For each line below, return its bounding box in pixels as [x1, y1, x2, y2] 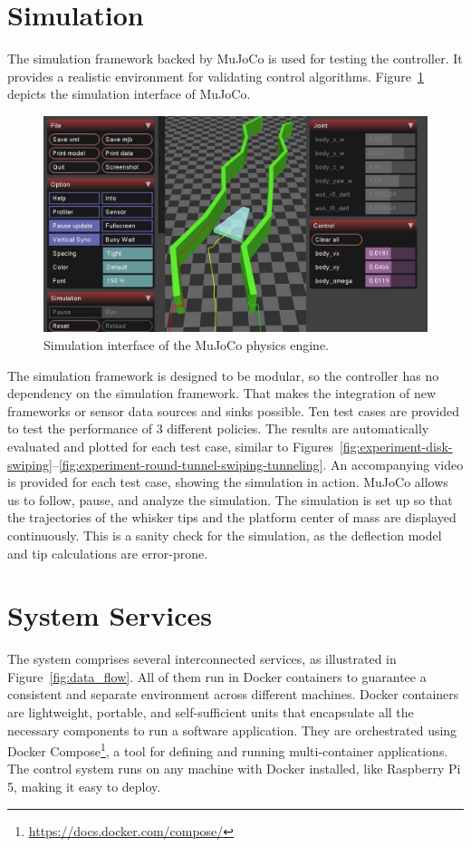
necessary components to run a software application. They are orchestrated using [7, 720, 457, 739]
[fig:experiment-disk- [339, 436, 453, 455]
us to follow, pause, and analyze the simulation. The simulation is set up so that [7, 490, 453, 509]
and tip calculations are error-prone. [7, 543, 208, 562]
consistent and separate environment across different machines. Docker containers [7, 685, 459, 704]
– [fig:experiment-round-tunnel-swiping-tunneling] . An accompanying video [52, 454, 464, 473]
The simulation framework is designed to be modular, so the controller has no [7, 365, 439, 385]
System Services [7, 597, 213, 634]
